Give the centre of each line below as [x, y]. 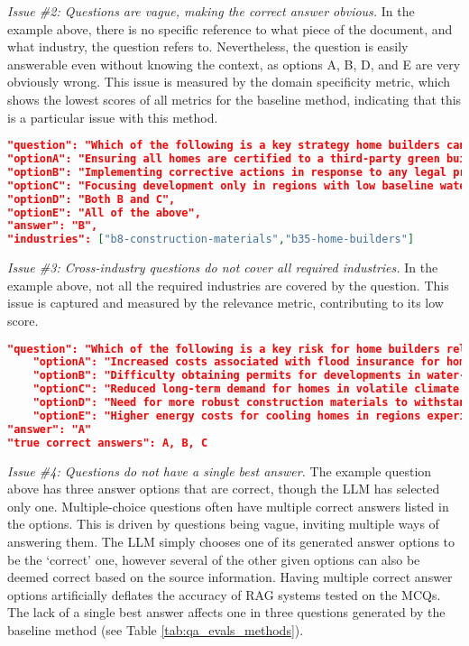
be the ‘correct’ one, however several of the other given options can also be [214, 559]
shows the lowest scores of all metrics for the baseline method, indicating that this [234, 99]
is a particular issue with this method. [113, 117]
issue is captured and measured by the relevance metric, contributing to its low [225, 303]
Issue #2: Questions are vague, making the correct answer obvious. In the [211, 11]
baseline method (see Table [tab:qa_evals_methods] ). [156, 629]
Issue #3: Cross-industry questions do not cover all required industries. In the [223, 268]
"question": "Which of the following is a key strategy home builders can [237, 146]
